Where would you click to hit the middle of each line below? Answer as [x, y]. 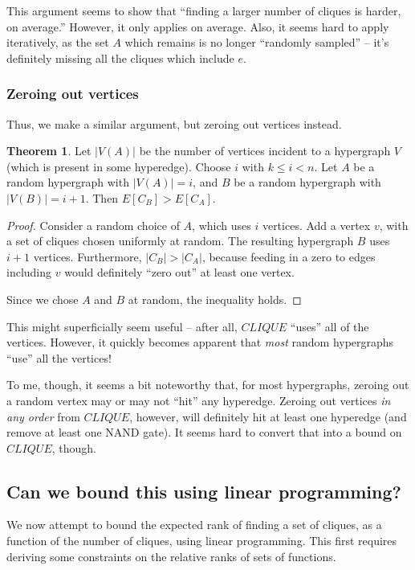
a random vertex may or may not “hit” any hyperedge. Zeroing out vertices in [199, 400]
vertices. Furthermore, [87, 256]
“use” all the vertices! [59, 357]
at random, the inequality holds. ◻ [215, 299]
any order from [43, 416]
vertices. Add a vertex [316, 225]
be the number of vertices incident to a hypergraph [265, 151]
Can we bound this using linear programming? [204, 491]
